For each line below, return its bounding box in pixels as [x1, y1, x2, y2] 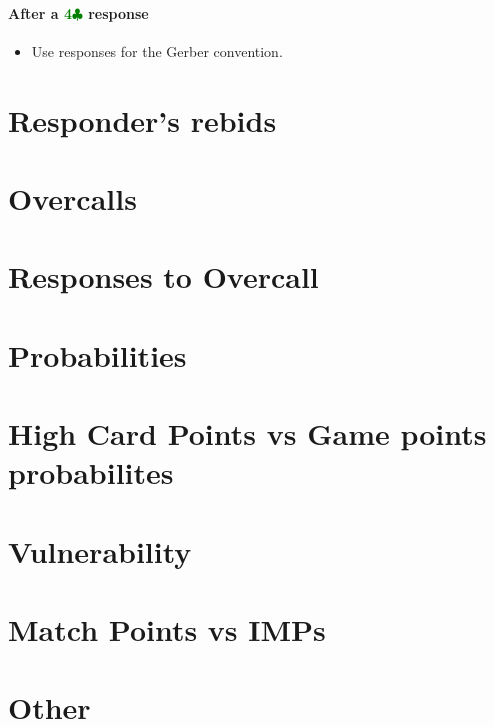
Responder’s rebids [8, 99, 277, 140]
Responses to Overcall [8, 256, 319, 297]
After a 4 [8, 2, 72, 23]
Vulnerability [8, 530, 192, 571]
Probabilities [8, 334, 187, 375]
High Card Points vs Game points [8, 413, 487, 454]
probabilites [8, 452, 174, 493]
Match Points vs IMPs [8, 609, 326, 650]
